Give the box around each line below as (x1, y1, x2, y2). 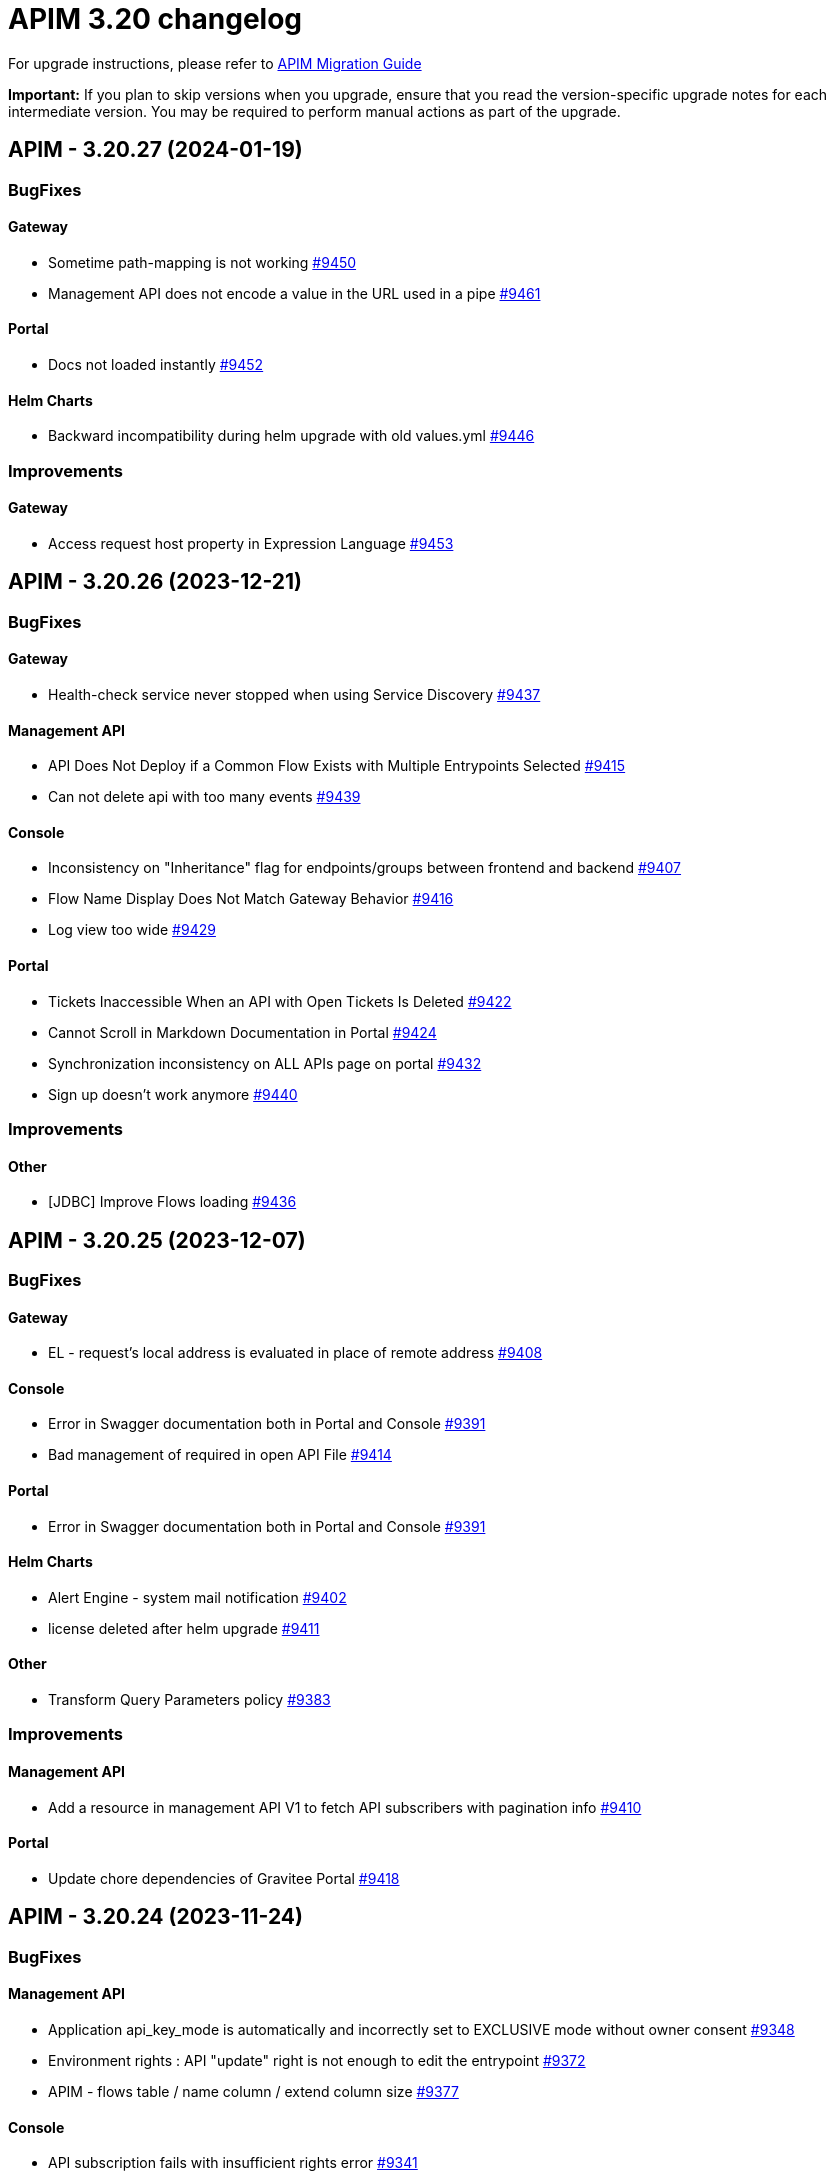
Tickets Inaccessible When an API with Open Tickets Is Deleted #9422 (48, 992, 512, 1010)
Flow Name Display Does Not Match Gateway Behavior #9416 (48, 890, 454, 908)
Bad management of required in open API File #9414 (48, 1446, 392, 1464)
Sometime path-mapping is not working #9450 (48, 253, 357, 271)
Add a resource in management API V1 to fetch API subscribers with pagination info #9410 (48, 1798, 642, 1816)
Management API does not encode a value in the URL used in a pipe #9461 (48, 284, 541, 302)
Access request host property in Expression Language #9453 (48, 534, 454, 552)
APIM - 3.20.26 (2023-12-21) (8, 569, 303, 595)
